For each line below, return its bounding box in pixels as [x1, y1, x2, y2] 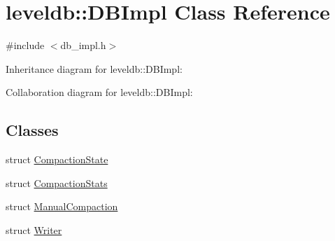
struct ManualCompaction [6, 199, 118, 214]
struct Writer [6, 222, 62, 237]
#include [6, 38, 45, 53]
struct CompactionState [6, 152, 108, 167]
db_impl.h [60, 38, 106, 53]
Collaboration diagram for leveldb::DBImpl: [6, 85, 193, 99]
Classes [6, 119, 59, 141]
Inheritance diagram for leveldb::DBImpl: [6, 61, 183, 76]
